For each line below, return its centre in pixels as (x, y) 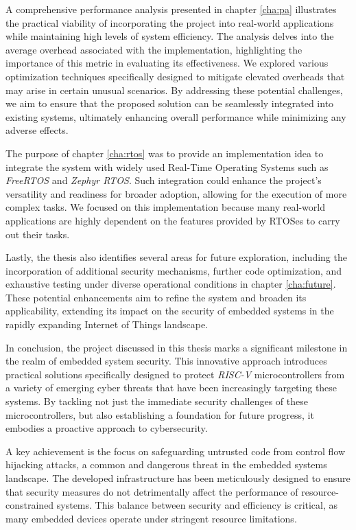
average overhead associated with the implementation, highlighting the (154, 49)
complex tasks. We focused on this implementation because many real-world (165, 207)
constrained (30, 505)
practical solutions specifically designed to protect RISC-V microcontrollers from (175, 374)
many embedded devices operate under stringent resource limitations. (151, 518)
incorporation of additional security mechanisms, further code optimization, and (174, 270)
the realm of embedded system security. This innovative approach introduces (166, 361)
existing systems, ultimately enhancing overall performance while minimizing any (176, 116)
